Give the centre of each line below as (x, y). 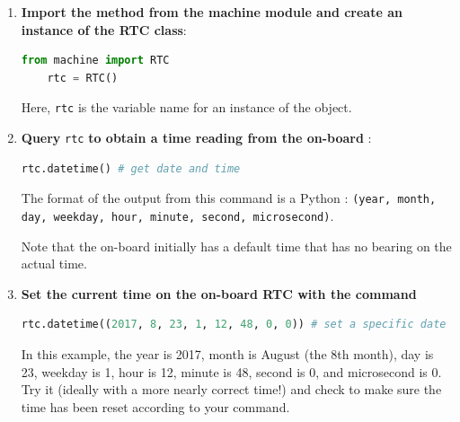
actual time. (54, 264)
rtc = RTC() (83, 78)
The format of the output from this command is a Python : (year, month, (229, 198)
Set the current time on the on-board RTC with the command (219, 293)
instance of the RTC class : (104, 29)
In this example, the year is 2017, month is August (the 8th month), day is (227, 353)
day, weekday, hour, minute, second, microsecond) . (177, 215)
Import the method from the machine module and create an (212, 12)
